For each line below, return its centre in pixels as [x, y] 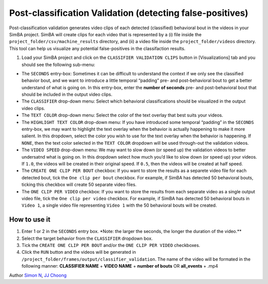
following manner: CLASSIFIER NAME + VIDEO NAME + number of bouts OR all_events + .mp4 [120, 266]
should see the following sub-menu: [58, 64]
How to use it [30, 220]
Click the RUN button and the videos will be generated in [79, 252]
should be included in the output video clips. [67, 95]
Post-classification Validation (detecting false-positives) [129, 13]
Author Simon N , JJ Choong [38, 275]
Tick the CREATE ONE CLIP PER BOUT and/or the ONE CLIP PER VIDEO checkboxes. [111, 245]
